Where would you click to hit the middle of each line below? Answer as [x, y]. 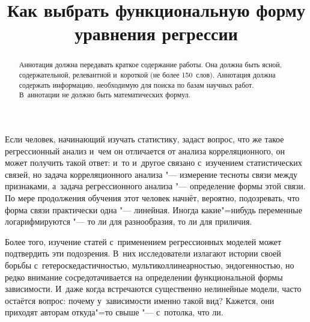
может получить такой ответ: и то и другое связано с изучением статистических [153, 163]
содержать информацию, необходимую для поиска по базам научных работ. [136, 84]
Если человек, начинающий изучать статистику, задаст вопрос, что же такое [144, 138]
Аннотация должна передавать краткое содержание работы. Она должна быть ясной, [150, 65]
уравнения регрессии [156, 33]
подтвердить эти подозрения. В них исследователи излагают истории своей [143, 253]
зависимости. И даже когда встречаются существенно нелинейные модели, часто [153, 289]
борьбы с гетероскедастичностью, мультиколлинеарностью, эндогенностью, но [150, 265]
